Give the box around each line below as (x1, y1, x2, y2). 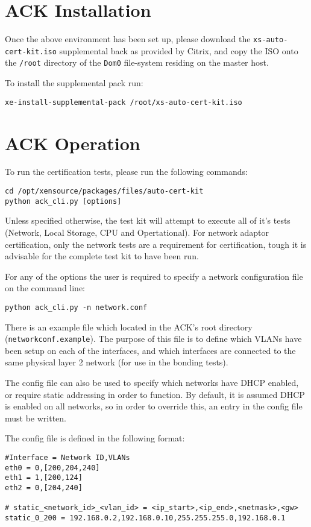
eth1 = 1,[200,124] (5, 473, 83, 482)
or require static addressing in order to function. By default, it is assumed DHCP (5, 388, 305, 400)
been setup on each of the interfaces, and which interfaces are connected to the (5, 344, 296, 356)
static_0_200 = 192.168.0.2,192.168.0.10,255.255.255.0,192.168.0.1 (5, 513, 286, 522)
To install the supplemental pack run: (5, 77, 143, 89)
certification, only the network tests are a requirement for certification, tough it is (5, 238, 307, 250)
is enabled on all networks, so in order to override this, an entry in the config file (5, 400, 303, 412)
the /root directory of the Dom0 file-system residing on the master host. (5, 56, 269, 69)
